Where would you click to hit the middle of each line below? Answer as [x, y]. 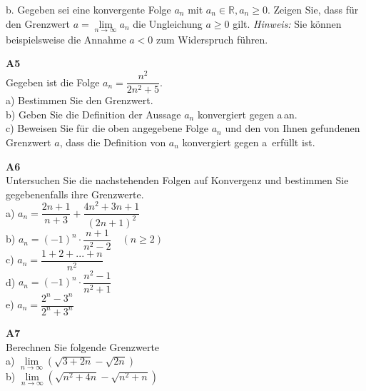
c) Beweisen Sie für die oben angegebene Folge [107, 128]
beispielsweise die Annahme [66, 39]
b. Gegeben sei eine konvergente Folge [88, 9]
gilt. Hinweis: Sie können [287, 23]
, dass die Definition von [113, 142]
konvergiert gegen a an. [247, 114]
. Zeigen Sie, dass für [313, 9]
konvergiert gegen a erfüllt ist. [249, 142]
